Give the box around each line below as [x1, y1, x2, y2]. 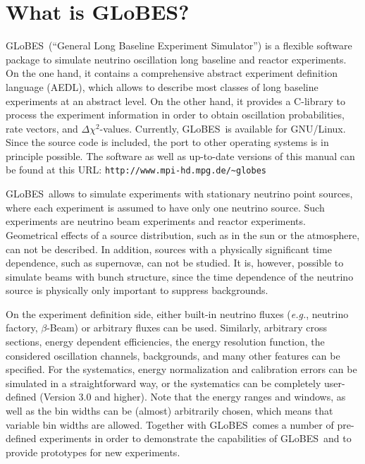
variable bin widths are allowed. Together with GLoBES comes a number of [6, 417, 334, 432]
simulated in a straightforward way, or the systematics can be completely [6, 375, 321, 390]
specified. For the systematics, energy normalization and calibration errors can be [6, 362, 357, 377]
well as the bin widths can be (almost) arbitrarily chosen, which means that [6, 403, 333, 418]
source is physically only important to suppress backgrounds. [6, 283, 268, 298]
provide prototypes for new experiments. [6, 444, 180, 459]
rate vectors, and [6, 121, 78, 135]
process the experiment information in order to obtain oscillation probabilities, [6, 107, 345, 122]
